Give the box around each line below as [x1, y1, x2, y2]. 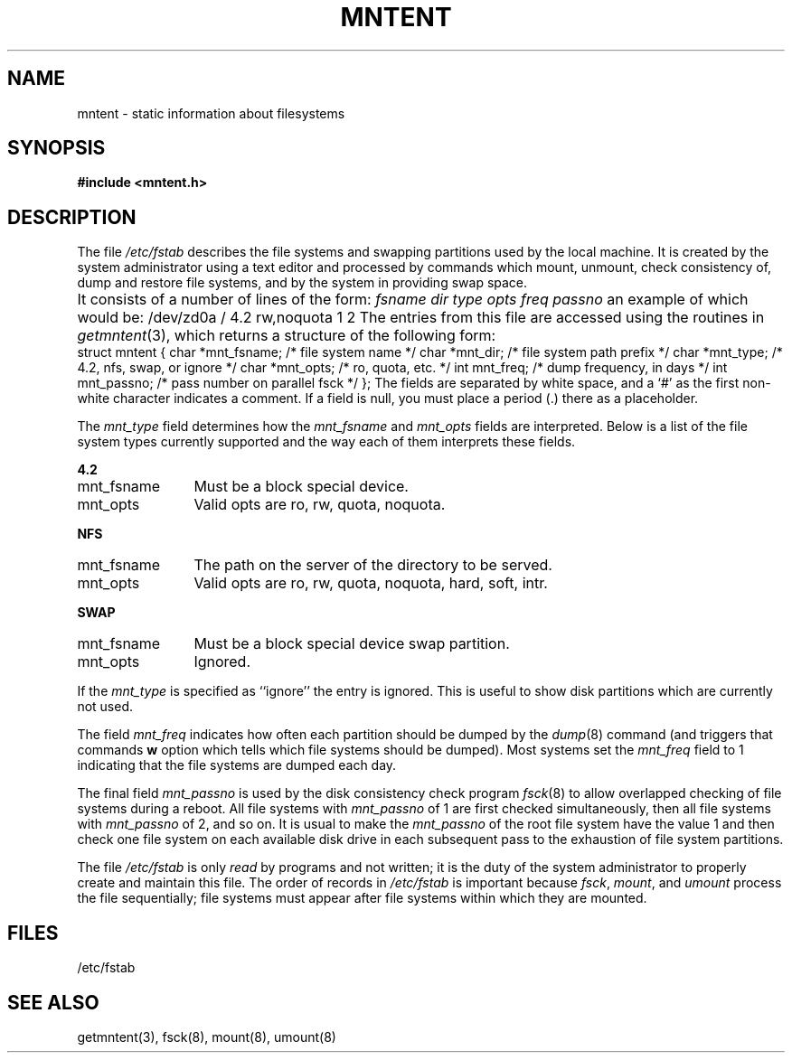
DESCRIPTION [7, 205, 137, 229]
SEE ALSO [7, 990, 99, 1014]
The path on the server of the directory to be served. [193, 556, 552, 575]
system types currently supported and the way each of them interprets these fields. [77, 434, 576, 450]
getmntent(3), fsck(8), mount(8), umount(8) [77, 1028, 336, 1045]
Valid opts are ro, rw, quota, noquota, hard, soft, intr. [193, 574, 548, 593]
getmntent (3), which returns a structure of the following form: [77, 326, 496, 345]
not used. [77, 699, 134, 715]
